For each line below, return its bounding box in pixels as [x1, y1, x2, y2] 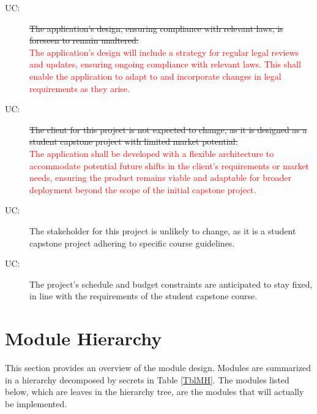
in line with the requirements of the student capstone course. [29, 289, 258, 302]
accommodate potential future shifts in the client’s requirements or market [29, 159, 310, 172]
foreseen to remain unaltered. [29, 34, 139, 47]
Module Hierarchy [5, 326, 162, 351]
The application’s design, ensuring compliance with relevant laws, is [29, 21, 283, 34]
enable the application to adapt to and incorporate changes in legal [29, 69, 282, 82]
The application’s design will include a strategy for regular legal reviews [29, 45, 299, 58]
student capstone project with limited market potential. [29, 135, 238, 148]
